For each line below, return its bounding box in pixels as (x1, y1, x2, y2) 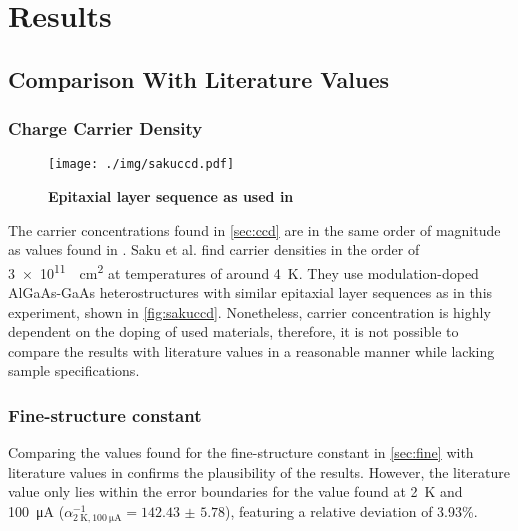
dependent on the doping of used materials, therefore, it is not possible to (8, 321, 459, 342)
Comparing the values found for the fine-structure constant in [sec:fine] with (8, 442, 474, 463)
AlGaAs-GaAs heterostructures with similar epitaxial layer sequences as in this (8, 282, 493, 303)
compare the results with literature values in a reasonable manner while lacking (8, 340, 495, 361)
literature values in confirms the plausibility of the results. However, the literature (8, 461, 510, 482)
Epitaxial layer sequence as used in (48, 186, 294, 207)
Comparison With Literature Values (8, 63, 389, 94)
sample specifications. (8, 360, 140, 381)
